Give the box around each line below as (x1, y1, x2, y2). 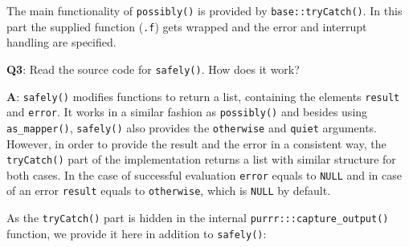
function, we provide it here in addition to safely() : (6, 225, 267, 241)
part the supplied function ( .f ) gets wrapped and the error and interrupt (6, 18, 367, 34)
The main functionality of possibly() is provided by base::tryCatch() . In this (6, 2, 403, 18)
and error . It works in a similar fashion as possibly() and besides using (6, 103, 368, 120)
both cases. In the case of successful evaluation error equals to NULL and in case (6, 166, 402, 183)
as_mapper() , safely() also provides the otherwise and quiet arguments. (6, 119, 377, 136)
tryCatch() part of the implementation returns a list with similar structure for (6, 151, 396, 168)
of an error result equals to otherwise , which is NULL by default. (6, 182, 331, 199)
